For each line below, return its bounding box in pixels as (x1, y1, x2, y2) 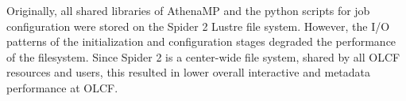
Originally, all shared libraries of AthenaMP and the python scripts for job (6, 2, 370, 18)
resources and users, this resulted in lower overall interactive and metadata (6, 64, 371, 80)
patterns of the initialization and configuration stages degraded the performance (6, 33, 396, 50)
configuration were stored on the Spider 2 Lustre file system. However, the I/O (6, 17, 390, 34)
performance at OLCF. (6, 79, 118, 95)
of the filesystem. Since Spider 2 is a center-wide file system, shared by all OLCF (6, 48, 400, 65)
